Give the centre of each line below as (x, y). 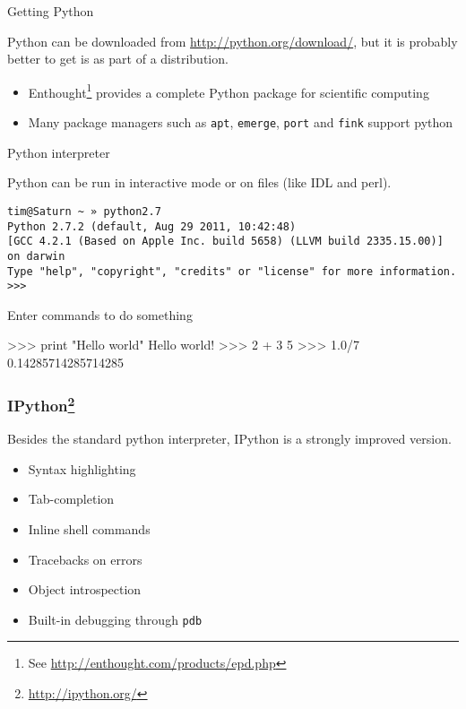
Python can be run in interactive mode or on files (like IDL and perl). (199, 182)
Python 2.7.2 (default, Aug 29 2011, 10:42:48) (152, 226)
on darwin (36, 256)
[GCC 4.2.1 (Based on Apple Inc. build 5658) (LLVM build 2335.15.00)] (225, 242)
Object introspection (85, 589)
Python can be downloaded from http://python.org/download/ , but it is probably (233, 41)
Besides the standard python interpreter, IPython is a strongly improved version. (229, 439)
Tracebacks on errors (85, 559)
